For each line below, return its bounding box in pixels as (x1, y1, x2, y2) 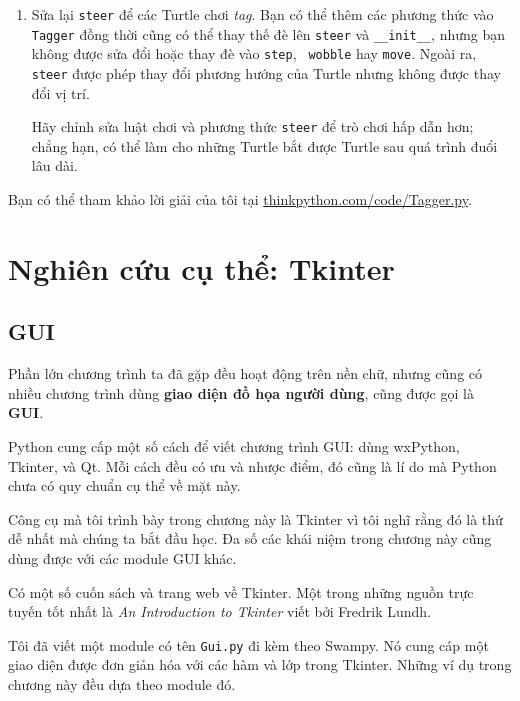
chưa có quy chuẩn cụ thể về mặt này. (8, 475, 241, 496)
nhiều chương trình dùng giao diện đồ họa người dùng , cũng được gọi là (8, 382, 474, 403)
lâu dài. (31, 155, 78, 176)
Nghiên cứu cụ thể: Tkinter (8, 247, 395, 288)
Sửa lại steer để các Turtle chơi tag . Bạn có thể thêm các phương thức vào (31, 4, 494, 24)
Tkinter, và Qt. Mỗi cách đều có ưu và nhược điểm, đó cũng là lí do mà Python (8, 455, 497, 476)
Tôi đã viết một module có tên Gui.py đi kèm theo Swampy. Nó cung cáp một (8, 634, 489, 655)
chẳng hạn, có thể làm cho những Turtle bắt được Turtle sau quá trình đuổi (31, 135, 498, 156)
